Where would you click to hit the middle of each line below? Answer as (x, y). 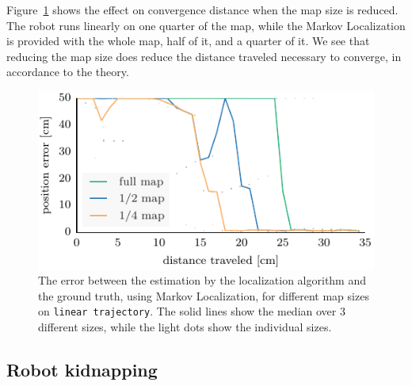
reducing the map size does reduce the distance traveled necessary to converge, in (204, 56)
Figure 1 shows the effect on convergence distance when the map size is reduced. (202, 10)
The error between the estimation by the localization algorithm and (202, 280)
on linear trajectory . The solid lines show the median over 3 (192, 311)
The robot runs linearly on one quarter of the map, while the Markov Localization (206, 25)
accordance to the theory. (68, 72)
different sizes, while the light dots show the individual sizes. (185, 327)
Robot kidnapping (82, 369)
